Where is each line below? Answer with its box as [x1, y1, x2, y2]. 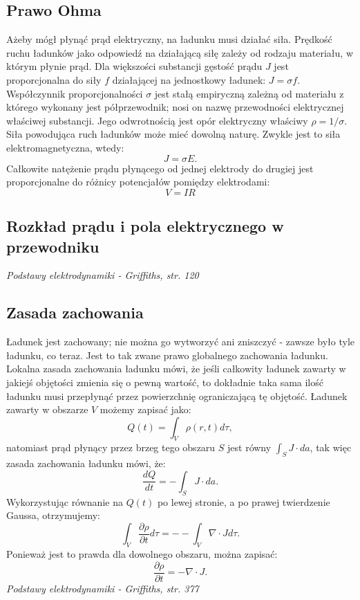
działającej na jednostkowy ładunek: [112, 72, 266, 87]
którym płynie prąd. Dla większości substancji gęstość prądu [6, 59, 263, 73]
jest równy [227, 440, 272, 455]
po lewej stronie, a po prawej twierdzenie [157, 494, 330, 509]
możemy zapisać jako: [100, 402, 191, 417]
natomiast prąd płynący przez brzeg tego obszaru [6, 440, 216, 455]
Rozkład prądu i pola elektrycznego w [6, 215, 284, 237]
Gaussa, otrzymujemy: [6, 508, 101, 522]
